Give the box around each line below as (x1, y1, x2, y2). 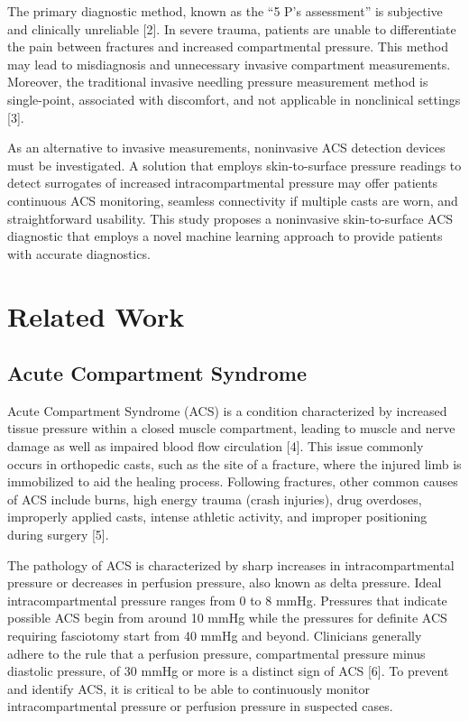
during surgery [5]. (7, 525, 109, 544)
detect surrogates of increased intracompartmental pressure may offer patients (7, 173, 438, 192)
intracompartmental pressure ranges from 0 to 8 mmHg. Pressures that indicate (7, 590, 447, 609)
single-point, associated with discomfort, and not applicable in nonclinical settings (7, 89, 461, 108)
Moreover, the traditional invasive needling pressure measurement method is (7, 72, 428, 91)
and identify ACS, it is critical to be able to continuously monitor (7, 679, 370, 698)
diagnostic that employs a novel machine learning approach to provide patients (7, 226, 443, 245)
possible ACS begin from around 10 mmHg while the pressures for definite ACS (7, 608, 447, 627)
